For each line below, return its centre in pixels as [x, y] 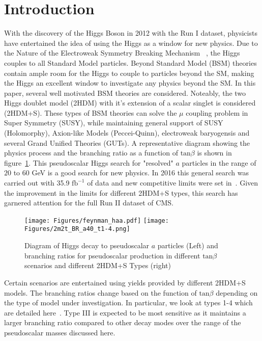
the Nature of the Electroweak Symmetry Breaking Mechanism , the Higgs [122, 53]
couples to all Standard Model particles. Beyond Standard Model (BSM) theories [130, 62]
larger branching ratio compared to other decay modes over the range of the [123, 322]
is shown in [214, 153]
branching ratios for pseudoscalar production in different [112, 255]
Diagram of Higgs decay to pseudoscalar [87, 245]
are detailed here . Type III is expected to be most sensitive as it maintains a [125, 312]
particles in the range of [219, 162]
